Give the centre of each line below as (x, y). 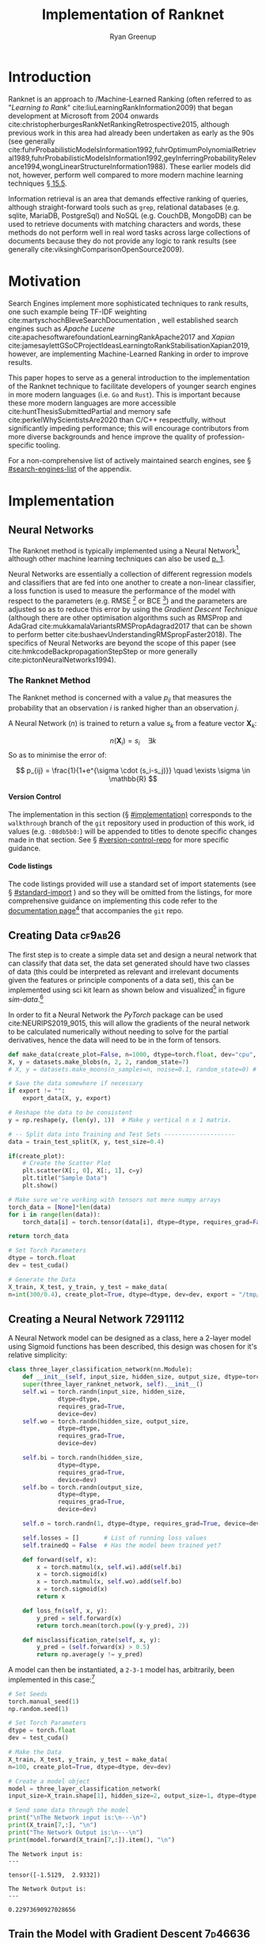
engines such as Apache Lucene (61, 328)
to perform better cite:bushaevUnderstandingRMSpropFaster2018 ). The (125, 634)
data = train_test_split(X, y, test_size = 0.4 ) (86, 1141)
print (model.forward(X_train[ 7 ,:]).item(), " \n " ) (92, 1840)
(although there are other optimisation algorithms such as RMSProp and (125, 617)
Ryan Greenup (133, 36)
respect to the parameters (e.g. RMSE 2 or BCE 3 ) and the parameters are (128, 600)
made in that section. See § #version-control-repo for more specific (119, 839)
